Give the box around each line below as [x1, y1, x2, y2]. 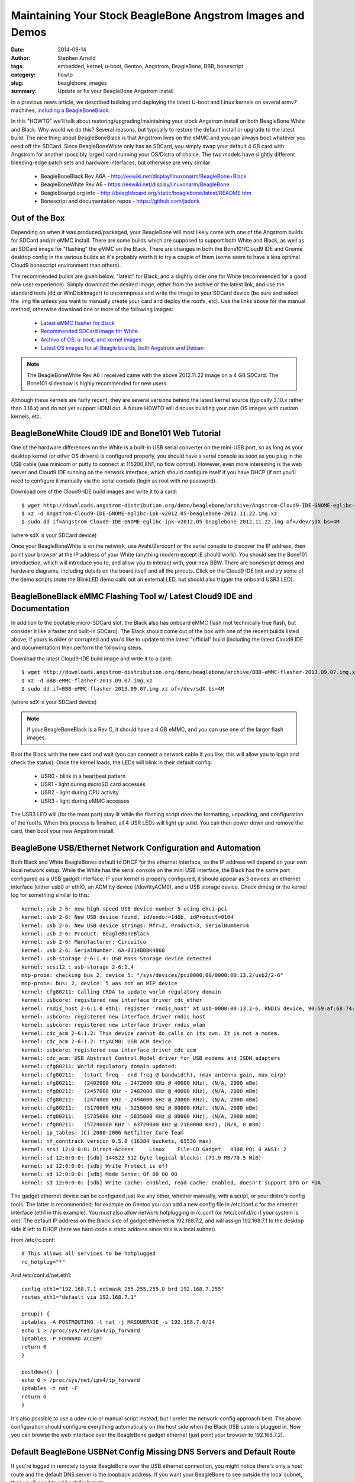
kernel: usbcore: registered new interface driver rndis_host [21, 1013, 206, 1020]
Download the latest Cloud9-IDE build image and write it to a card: [11, 655, 173, 662]
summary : [11, 88, 37, 95]
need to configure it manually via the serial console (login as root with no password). [11, 477, 217, 484]
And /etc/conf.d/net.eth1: [11, 1272, 72, 1279]
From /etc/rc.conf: [11, 1237, 56, 1244]
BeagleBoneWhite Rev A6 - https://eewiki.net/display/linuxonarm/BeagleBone [40, 181, 230, 188]
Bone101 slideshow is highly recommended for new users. [27, 380, 168, 387]
